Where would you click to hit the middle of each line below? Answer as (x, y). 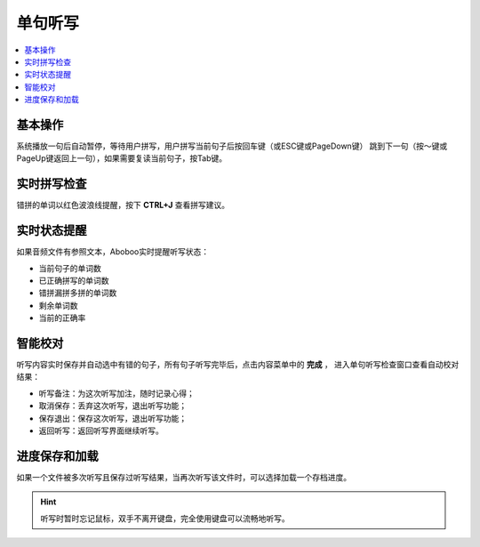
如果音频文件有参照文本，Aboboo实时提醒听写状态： (112, 252)
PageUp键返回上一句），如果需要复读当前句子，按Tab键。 (121, 158)
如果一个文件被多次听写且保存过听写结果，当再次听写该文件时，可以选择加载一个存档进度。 (184, 477)
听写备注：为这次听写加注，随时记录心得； (116, 393)
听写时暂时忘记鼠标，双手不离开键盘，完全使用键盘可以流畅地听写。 (165, 518)
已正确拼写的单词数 (74, 281)
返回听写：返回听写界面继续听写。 (101, 430)
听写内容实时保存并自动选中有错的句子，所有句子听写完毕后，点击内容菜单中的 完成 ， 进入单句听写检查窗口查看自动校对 (238, 365)
